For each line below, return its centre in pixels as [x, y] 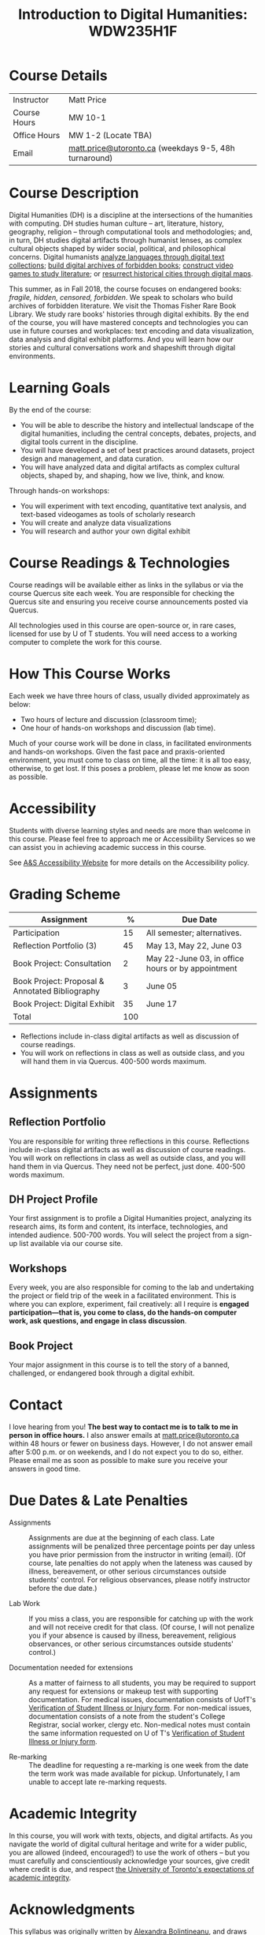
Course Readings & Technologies [120, 563]
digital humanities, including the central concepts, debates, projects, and [138, 433]
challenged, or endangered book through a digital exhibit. [102, 1373]
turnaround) [91, 158]
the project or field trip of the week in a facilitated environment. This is [123, 1296]
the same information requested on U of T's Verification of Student [137, 1733]
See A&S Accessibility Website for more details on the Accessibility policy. [129, 863]
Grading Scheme [65, 894]
